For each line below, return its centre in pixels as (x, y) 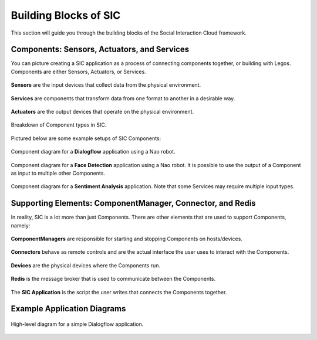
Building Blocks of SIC (66, 15)
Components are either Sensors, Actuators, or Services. (78, 72)
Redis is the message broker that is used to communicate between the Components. (113, 279)
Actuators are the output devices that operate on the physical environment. (102, 112)
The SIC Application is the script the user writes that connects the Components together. (119, 292)
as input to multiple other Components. (58, 173)
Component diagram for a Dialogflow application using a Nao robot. (93, 152)
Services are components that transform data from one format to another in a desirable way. (123, 98)
